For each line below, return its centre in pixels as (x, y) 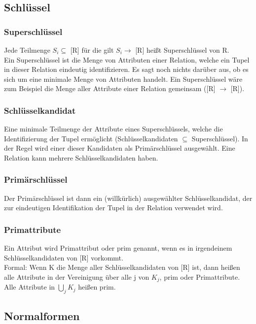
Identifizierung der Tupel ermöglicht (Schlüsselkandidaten (91, 138)
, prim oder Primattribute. (200, 276)
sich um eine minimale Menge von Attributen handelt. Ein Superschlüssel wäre (123, 79)
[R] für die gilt (92, 50)
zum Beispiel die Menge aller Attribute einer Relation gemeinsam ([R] (110, 88)
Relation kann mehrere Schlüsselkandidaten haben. (81, 157)
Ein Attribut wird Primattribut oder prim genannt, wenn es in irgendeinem (118, 248)
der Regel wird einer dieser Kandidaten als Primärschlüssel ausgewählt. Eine (120, 148)
